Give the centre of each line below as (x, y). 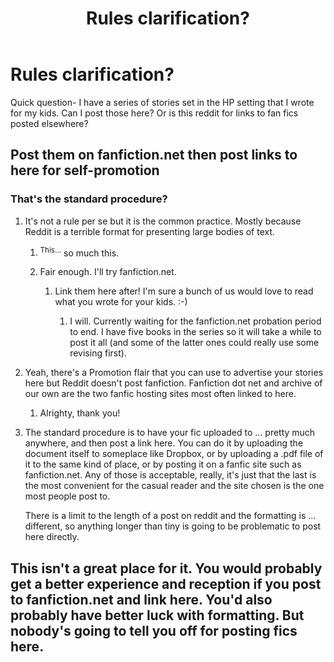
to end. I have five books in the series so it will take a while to (195, 332)
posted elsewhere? (49, 123)
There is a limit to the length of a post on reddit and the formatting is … (170, 516)
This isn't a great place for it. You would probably (166, 568)
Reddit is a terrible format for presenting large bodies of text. (150, 231)
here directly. (52, 537)
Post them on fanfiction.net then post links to (154, 155)
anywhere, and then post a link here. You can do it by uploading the (164, 443)
